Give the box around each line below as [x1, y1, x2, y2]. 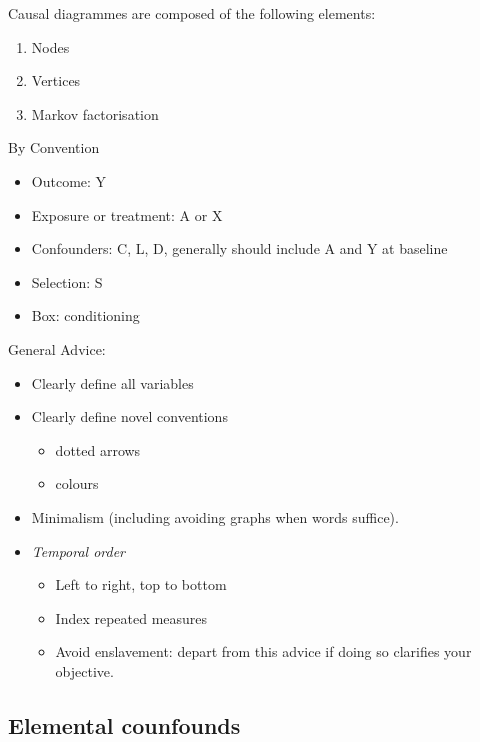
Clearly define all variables [31, 372, 194, 393]
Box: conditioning [31, 305, 140, 326]
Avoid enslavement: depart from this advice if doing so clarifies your [55, 641, 472, 662]
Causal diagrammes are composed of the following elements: [8, 3, 376, 23]
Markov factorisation [31, 103, 159, 124]
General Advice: [8, 338, 106, 359]
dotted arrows [55, 439, 141, 460]
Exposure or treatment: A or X [31, 204, 223, 225]
